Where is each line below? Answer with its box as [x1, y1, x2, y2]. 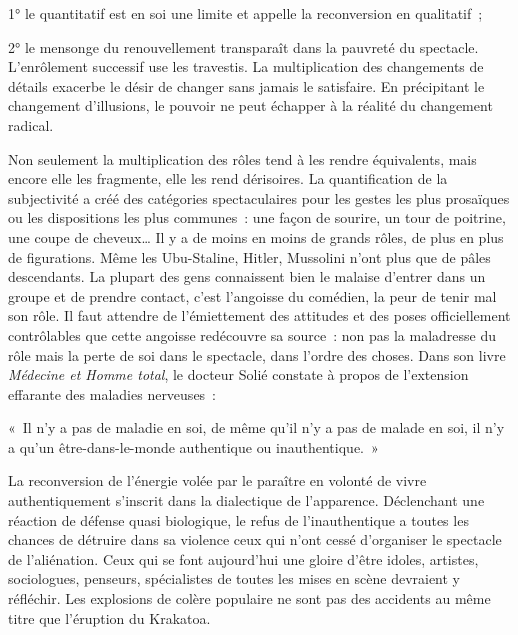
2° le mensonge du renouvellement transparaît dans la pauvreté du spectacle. [8, 36, 479, 57]
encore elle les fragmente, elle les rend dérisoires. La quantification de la [8, 168, 448, 189]
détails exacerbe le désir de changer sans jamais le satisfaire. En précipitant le [8, 75, 485, 96]
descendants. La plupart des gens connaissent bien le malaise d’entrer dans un [8, 266, 486, 287]
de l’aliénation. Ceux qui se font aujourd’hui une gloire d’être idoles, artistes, [8, 548, 479, 569]
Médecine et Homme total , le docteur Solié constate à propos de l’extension [8, 364, 469, 385]
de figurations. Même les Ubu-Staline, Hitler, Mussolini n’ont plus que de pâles [8, 246, 491, 267]
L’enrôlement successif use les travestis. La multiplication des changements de [8, 56, 484, 77]
